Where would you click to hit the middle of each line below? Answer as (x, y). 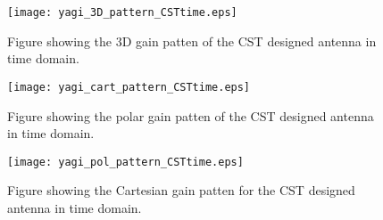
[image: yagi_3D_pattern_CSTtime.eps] (122, 12)
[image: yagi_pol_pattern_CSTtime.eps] (125, 162)
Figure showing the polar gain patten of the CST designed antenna (191, 115)
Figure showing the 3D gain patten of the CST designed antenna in (192, 41)
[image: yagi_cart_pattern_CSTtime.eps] (129, 87)
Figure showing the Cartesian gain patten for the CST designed (181, 190)
